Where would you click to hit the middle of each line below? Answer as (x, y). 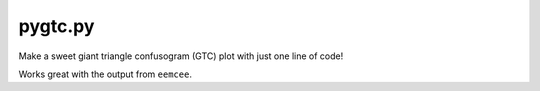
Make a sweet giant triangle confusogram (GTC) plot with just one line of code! (181, 56)
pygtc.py (56, 26)
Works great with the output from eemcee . (105, 74)
